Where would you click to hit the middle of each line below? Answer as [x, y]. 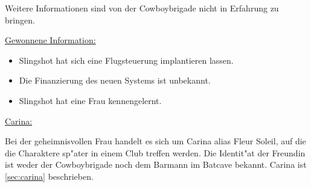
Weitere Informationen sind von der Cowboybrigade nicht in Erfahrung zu [142, 8]
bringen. [20, 20]
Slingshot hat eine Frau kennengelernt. [90, 100]
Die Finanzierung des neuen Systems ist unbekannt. [115, 80]
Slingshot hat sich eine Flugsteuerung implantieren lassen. [126, 60]
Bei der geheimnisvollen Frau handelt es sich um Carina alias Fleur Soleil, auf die [155, 141]
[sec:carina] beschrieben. [49, 176]
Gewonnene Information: [50, 40]
